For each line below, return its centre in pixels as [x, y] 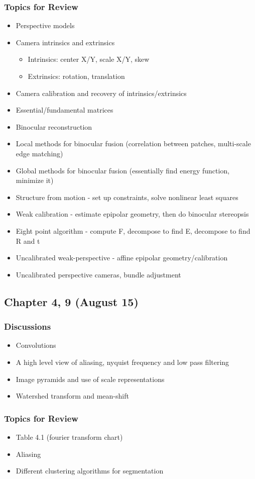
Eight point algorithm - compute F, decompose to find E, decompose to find [133, 230]
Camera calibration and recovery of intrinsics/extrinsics [101, 93]
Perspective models [45, 25]
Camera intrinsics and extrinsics [65, 42]
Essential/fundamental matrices [65, 110]
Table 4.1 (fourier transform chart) [69, 437]
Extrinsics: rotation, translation [76, 76]
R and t [28, 241]
